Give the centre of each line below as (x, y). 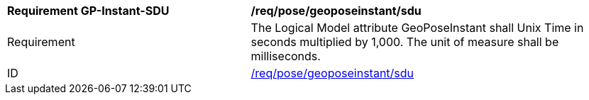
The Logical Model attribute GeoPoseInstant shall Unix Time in (417, 28)
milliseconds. (286, 56)
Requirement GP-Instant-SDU (88, 11)
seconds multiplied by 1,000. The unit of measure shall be (405, 42)
